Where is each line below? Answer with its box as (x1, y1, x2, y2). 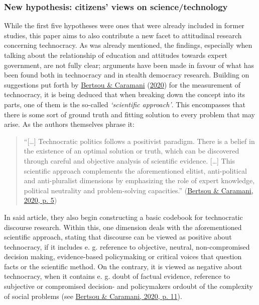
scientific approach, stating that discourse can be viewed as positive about (4, 232, 232, 242)
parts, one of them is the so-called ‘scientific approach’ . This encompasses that (4, 99, 245, 109)
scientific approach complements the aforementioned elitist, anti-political (24, 165, 247, 176)
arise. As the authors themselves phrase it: (4, 119, 135, 129)
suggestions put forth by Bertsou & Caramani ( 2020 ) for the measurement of (4, 79, 240, 90)
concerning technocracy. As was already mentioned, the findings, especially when (4, 40, 252, 50)
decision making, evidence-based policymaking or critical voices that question (4, 251, 242, 262)
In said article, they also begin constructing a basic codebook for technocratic (4, 211, 243, 222)
